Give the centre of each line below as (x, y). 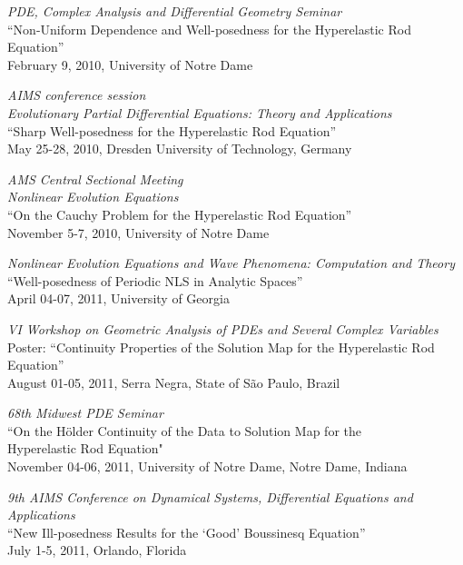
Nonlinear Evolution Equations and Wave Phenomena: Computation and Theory (231, 263)
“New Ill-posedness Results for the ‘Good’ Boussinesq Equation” (187, 532)
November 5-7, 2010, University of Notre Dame (138, 232)
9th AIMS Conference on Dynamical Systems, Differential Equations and (210, 496)
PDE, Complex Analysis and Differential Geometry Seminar (175, 11)
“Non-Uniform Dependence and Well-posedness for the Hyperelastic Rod (209, 29)
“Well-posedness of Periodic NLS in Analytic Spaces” (155, 280)
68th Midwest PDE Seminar (85, 413)
